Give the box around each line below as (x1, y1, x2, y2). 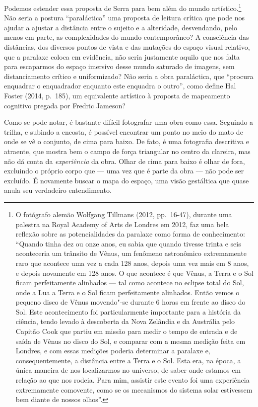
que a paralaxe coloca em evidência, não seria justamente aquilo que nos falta (4, 51, 240, 62)
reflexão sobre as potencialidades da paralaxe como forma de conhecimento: (15, 229, 245, 239)
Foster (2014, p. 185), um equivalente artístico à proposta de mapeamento (4, 90, 230, 100)
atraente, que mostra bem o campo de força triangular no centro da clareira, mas (4, 146, 251, 156)
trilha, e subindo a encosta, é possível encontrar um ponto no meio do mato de (4, 126, 243, 137)
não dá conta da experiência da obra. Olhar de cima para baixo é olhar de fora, (4, 156, 245, 166)
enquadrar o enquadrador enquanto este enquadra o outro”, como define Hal (4, 81, 236, 91)
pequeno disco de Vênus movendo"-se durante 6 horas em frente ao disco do (15, 297, 246, 307)
